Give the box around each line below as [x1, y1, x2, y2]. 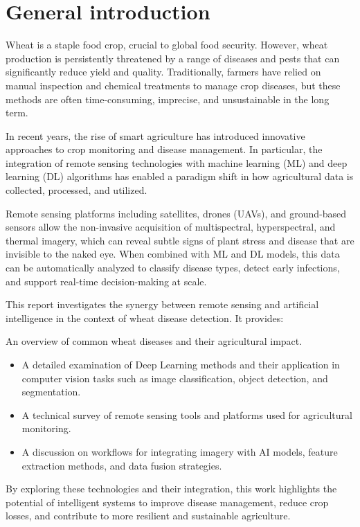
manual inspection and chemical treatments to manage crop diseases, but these [6, 78, 341, 92]
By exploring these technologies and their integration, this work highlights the [6, 481, 337, 496]
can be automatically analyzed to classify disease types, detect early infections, [6, 260, 340, 275]
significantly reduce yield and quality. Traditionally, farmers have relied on [6, 64, 321, 79]
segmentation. [21, 384, 81, 399]
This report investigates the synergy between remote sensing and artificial [6, 297, 319, 312]
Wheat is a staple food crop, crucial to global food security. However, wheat [6, 37, 328, 52]
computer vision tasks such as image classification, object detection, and [21, 370, 328, 385]
